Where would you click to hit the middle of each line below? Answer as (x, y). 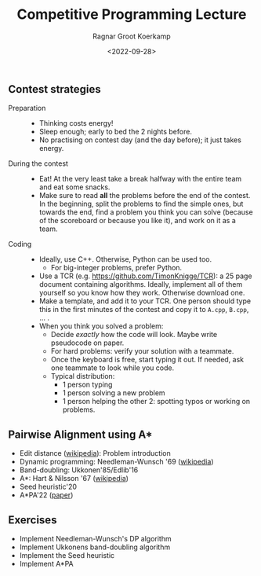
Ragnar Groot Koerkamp (132, 36)
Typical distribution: (83, 376)
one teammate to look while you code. (112, 368)
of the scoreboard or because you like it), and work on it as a (138, 221)
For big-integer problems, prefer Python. (116, 268)
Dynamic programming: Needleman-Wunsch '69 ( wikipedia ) (116, 462)
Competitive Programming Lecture (132, 15)
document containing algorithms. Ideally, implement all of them (141, 284)
